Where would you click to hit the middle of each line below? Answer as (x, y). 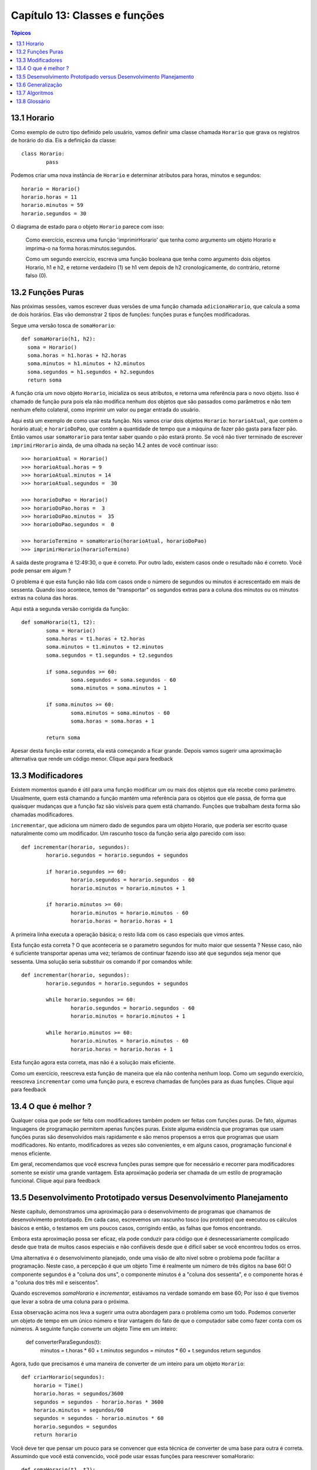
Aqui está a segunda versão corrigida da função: (70, 609)
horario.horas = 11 (49, 197)
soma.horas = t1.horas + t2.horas (96, 639)
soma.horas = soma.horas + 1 (113, 721)
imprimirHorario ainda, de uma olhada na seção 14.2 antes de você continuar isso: (114, 445)
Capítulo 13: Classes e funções (87, 15)
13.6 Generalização (39, 85)
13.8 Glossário (33, 101)
